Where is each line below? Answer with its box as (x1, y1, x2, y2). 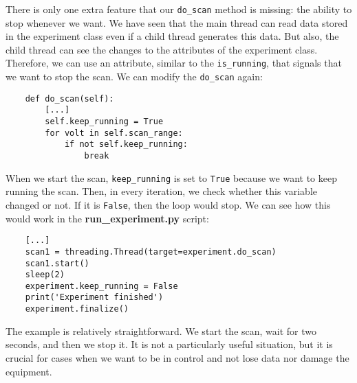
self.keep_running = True (45, 117, 164, 127)
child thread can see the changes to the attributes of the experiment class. (6, 42, 318, 56)
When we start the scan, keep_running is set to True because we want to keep (6, 170, 337, 185)
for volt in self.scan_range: (45, 128, 183, 138)
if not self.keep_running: (64, 139, 188, 150)
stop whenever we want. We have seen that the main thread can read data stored (6, 15, 348, 30)
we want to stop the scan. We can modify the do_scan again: (6, 69, 263, 84)
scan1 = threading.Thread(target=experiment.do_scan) (25, 246, 277, 257)
